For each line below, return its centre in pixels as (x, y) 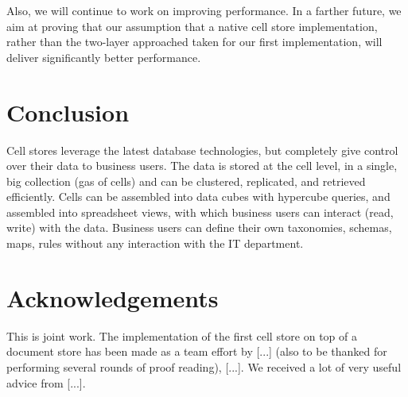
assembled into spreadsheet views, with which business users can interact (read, (200, 212)
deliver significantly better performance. (104, 57)
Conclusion (68, 112)
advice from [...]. (46, 382)
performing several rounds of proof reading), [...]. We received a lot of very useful (204, 366)
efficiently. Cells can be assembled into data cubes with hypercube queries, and (198, 197)
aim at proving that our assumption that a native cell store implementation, (192, 26)
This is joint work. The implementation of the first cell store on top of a (182, 335)
